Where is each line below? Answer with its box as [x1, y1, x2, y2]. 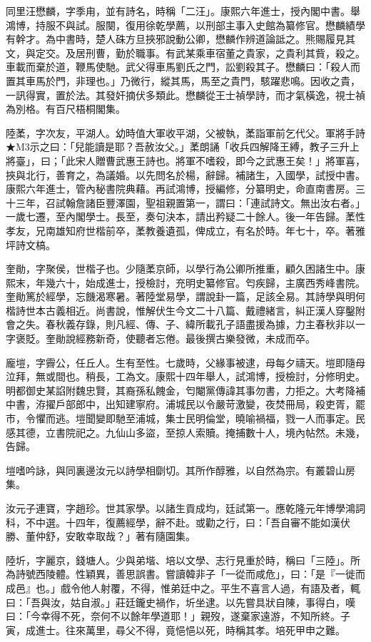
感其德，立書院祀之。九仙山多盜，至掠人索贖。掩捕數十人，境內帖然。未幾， [6, 424, 365, 439]
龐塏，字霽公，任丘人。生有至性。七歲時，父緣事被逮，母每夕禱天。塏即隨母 [6, 355, 365, 370]
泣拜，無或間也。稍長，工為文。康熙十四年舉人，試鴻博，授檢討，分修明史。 [6, 369, 365, 384]
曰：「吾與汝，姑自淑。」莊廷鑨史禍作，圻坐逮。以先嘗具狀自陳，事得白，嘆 [6, 594, 355, 609]
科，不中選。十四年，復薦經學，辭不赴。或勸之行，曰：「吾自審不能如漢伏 [6, 514, 350, 529]
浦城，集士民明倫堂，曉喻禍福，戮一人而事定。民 [135, 411, 365, 426]
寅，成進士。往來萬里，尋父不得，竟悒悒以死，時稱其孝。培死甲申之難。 [6, 622, 345, 637]
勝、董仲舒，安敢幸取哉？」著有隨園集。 [6, 529, 195, 544]
